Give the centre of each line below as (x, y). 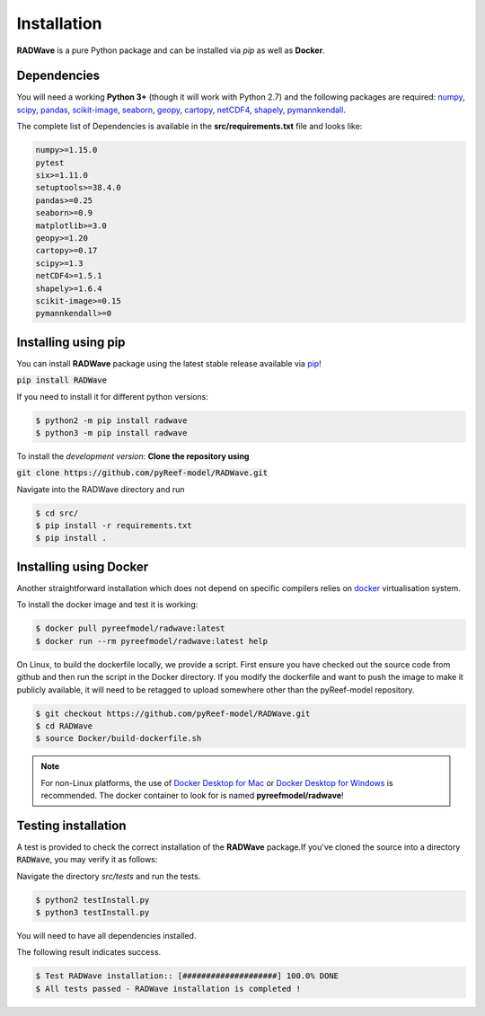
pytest (50, 163)
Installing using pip (71, 342)
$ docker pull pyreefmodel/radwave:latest (130, 628)
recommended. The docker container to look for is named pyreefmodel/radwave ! (193, 796)
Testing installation (71, 825)
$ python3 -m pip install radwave (111, 433)
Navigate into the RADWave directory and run (101, 489)
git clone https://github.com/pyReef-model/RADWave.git (142, 473)
